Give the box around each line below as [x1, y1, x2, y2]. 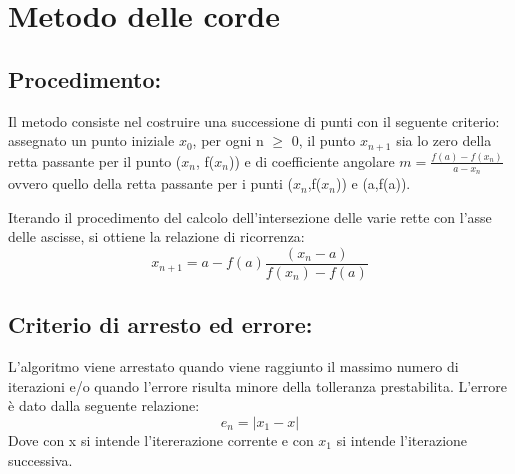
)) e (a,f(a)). [335, 173, 411, 194]
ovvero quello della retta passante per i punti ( [8, 173, 293, 194]
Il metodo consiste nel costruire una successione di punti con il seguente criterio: [8, 110, 500, 131]
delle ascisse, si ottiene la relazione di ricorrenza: [8, 226, 305, 247]
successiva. [8, 449, 73, 470]
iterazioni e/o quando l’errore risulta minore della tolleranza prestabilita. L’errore [8, 375, 507, 396]
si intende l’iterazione [336, 430, 468, 450]
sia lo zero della [396, 130, 492, 151]
